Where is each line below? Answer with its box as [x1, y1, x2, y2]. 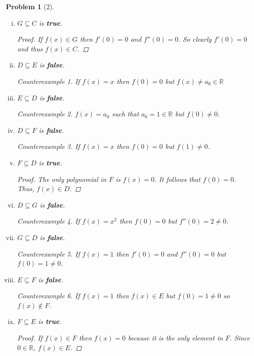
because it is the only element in [128, 333, 223, 343]
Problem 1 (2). [6, 1, 54, 11]
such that [111, 109, 139, 119]
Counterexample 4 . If [17, 216, 80, 226]
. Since [229, 333, 250, 343]
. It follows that [154, 174, 201, 184]
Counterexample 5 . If [17, 248, 80, 259]
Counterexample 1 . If [17, 76, 80, 86]
